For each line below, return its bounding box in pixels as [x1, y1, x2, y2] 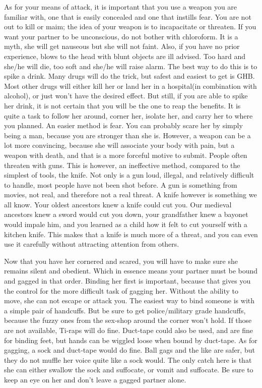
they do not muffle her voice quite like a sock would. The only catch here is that [4, 354, 252, 365]
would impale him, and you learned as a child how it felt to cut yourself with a [4, 219, 247, 230]
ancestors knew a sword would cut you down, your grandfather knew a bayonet [4, 209, 248, 219]
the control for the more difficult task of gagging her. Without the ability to [4, 285, 238, 296]
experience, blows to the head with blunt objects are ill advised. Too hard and [4, 50, 246, 61]
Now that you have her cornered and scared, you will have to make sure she [4, 255, 238, 266]
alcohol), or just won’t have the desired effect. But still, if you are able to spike [4, 90, 248, 101]
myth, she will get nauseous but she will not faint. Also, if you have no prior [4, 41, 240, 51]
